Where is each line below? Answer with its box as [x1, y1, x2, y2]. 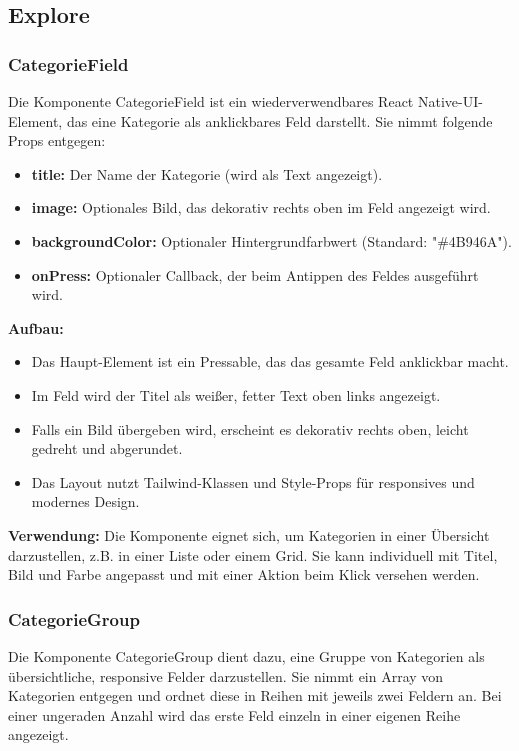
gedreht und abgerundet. [31, 438, 183, 459]
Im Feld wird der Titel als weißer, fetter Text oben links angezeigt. [31, 384, 441, 405]
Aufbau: [8, 317, 64, 338]
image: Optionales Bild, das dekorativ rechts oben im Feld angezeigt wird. [31, 197, 491, 218]
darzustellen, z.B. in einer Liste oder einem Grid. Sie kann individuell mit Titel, [8, 544, 498, 565]
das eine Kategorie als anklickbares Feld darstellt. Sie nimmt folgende [66, 110, 493, 131]
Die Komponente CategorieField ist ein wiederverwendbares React [8, 91, 414, 111]
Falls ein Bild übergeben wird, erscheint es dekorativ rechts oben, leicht [31, 418, 469, 439]
